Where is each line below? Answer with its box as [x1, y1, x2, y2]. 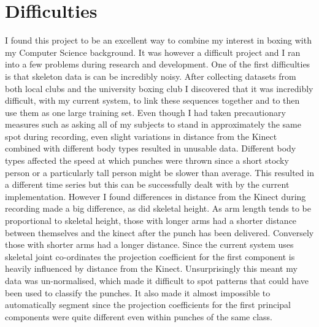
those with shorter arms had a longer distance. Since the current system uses [5, 238, 294, 251]
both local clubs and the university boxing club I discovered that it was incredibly [5, 82, 313, 94]
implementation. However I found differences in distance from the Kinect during [5, 190, 306, 202]
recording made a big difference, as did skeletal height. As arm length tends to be [5, 202, 311, 215]
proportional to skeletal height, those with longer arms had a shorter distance [5, 214, 297, 227]
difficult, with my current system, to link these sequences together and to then [5, 94, 300, 107]
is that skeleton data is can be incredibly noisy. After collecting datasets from [5, 69, 296, 82]
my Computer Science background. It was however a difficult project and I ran [5, 45, 301, 58]
